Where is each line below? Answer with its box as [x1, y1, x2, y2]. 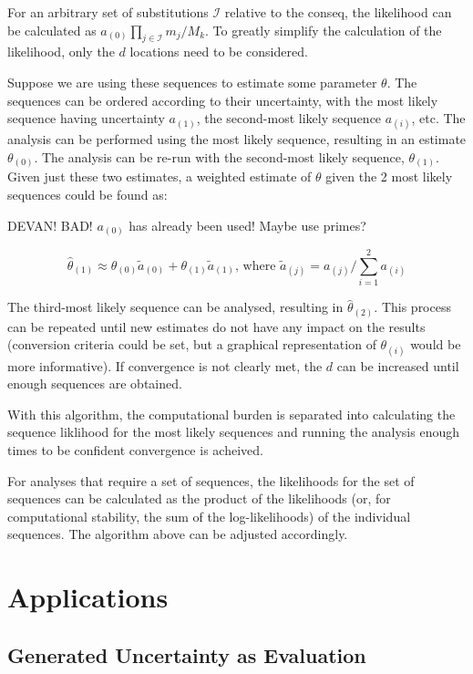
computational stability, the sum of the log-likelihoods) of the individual [7, 506, 411, 525]
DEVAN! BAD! [7, 215, 93, 234]
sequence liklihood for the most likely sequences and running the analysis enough [7, 422, 460, 441]
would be [410, 335, 461, 354]
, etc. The [411, 109, 466, 128]
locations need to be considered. [129, 42, 308, 61]
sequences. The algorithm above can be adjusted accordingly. [7, 524, 348, 544]
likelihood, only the [7, 42, 115, 61]
